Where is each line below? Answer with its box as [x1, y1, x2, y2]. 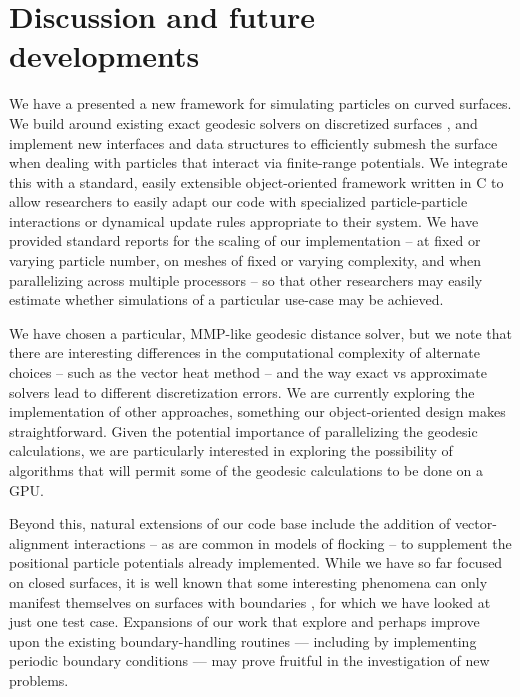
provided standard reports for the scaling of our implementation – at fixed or [9, 230, 481, 251]
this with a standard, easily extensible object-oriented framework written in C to [9, 171, 504, 192]
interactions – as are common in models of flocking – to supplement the [73, 532, 512, 553]
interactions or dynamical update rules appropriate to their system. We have [9, 210, 479, 231]
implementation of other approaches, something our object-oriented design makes [9, 401, 506, 422]
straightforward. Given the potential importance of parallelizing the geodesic [9, 420, 478, 441]
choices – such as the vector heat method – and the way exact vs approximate [9, 362, 487, 383]
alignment [9, 532, 70, 553]
